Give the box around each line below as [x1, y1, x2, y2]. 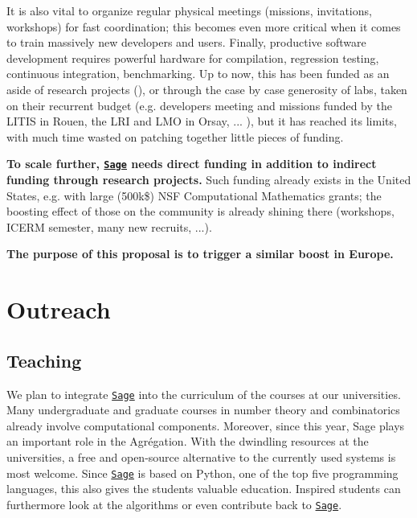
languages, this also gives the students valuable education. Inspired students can [6, 480, 401, 497]
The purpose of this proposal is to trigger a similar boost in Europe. [6, 245, 394, 262]
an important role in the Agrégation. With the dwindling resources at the [6, 433, 369, 450]
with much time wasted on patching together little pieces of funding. [6, 128, 344, 145]
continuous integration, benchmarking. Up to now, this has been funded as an [6, 65, 390, 82]
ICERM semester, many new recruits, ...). [6, 218, 212, 235]
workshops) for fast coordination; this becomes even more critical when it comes [6, 18, 401, 35]
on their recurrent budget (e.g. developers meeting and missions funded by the [6, 97, 393, 113]
